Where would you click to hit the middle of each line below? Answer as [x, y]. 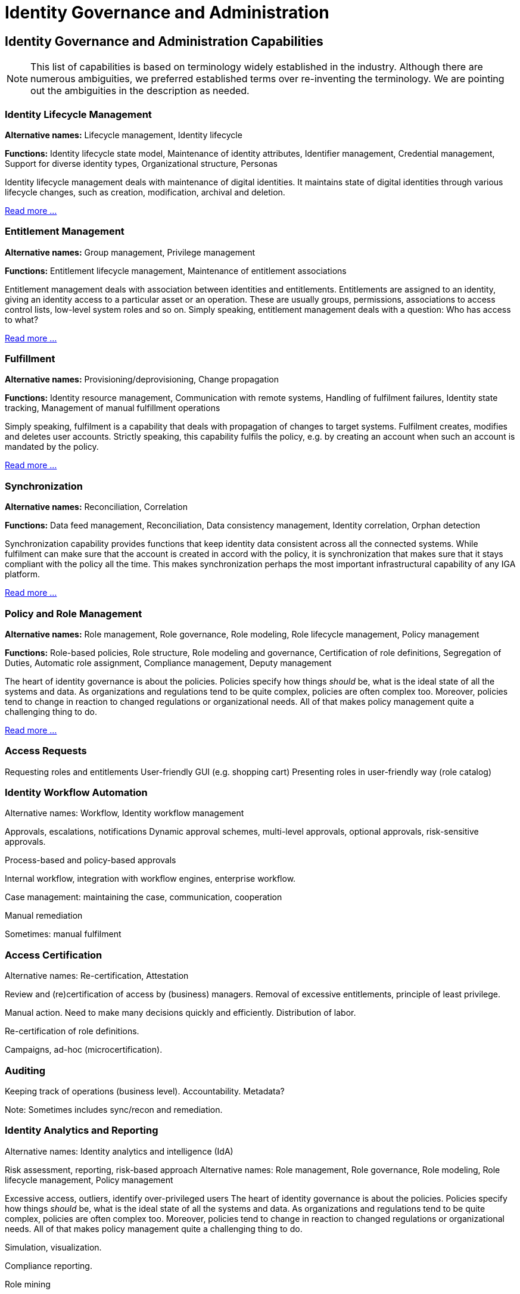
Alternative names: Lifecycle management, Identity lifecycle [124, 135]
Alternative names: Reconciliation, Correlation [96, 507]
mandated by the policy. [52, 447]
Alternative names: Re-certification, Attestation [97, 976]
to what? [22, 319]
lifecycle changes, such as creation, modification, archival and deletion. [145, 192]
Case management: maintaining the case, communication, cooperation [144, 897]
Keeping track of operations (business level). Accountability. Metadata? [145, 1091]
